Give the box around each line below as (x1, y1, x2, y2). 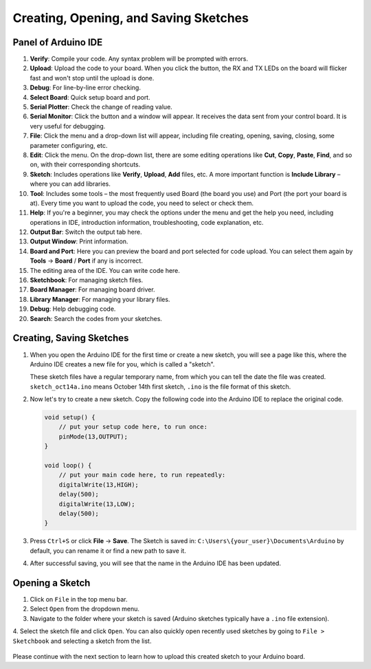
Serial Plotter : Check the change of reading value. (30, 103, 173, 111)
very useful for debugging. (30, 122, 106, 130)
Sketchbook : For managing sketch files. (30, 276, 144, 285)
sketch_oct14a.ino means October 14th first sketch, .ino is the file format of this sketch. (30, 382, 291, 391)
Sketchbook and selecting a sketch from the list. (12, 637, 152, 645)
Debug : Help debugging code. (30, 305, 116, 313)
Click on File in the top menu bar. (30, 595, 128, 604)
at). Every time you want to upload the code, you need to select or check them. (30, 199, 254, 207)
